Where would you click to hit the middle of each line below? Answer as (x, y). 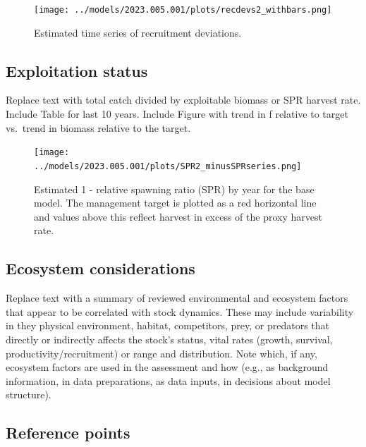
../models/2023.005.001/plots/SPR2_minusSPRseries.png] (168, 166)
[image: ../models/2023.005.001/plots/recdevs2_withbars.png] (183, 10)
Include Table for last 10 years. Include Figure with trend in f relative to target (177, 114)
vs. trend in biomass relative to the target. (98, 127)
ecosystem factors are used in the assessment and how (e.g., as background (167, 367)
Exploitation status (77, 70)
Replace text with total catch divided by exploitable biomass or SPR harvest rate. (183, 100)
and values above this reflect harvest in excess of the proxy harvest (178, 216)
